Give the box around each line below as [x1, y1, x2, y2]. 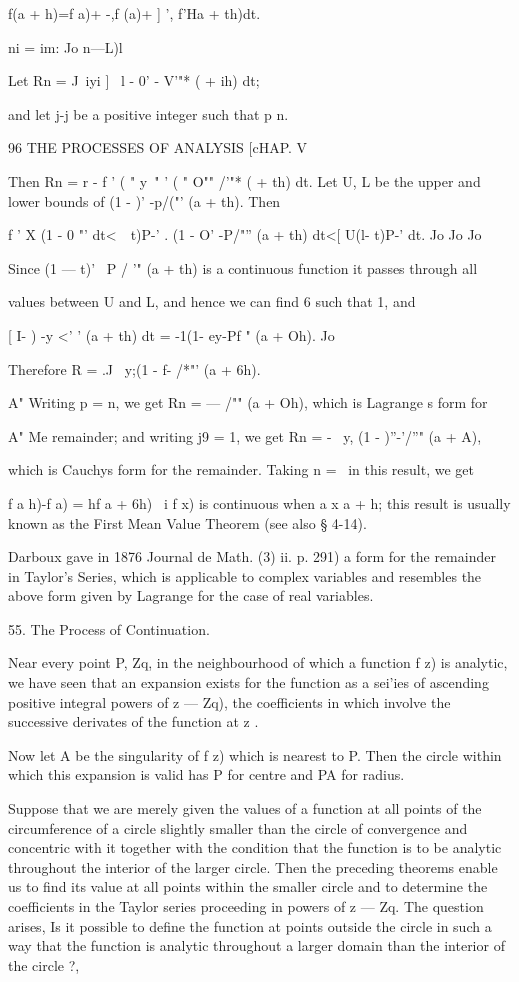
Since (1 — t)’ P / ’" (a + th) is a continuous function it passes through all [8, 257, 478, 278]
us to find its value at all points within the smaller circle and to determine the [8, 876, 488, 897]
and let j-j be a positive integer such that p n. [8, 103, 289, 124]
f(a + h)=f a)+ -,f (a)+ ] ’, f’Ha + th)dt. [8, 3, 261, 23]
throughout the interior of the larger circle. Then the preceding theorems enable [8, 856, 498, 877]
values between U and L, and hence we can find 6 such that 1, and [8, 291, 416, 312]
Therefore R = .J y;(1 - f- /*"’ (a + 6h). [8, 358, 261, 379]
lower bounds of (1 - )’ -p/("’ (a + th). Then [8, 190, 281, 211]
